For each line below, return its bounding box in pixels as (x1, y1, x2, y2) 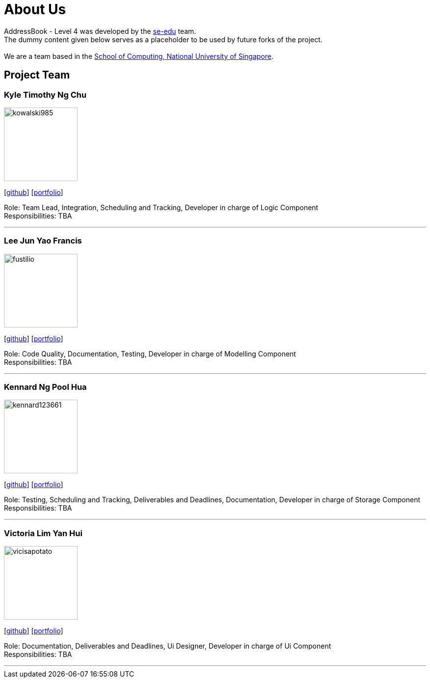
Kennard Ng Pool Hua (4, 382, 87, 392)
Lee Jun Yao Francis (4, 236, 82, 246)
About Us (4, 1, 66, 18)
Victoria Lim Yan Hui (4, 528, 82, 538)
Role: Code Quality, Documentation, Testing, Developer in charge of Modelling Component (4, 349, 296, 358)
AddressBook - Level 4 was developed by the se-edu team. (4, 27, 196, 35)
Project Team (4, 69, 70, 82)
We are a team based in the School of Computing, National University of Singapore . (4, 52, 274, 60)
